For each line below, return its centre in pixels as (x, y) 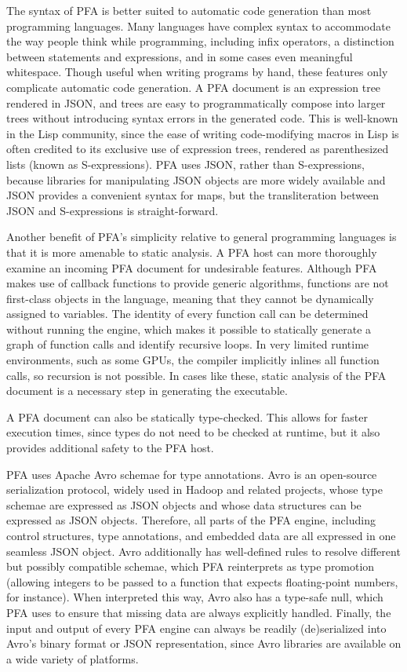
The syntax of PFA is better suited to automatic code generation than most (189, 10)
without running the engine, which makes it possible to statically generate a (189, 329)
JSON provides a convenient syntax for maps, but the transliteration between (193, 195)
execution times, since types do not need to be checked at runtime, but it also (193, 432)
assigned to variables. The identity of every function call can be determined (187, 314)
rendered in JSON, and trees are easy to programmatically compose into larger (196, 102)
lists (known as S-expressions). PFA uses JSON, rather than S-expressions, (185, 164)
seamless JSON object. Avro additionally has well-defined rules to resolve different (203, 551)
